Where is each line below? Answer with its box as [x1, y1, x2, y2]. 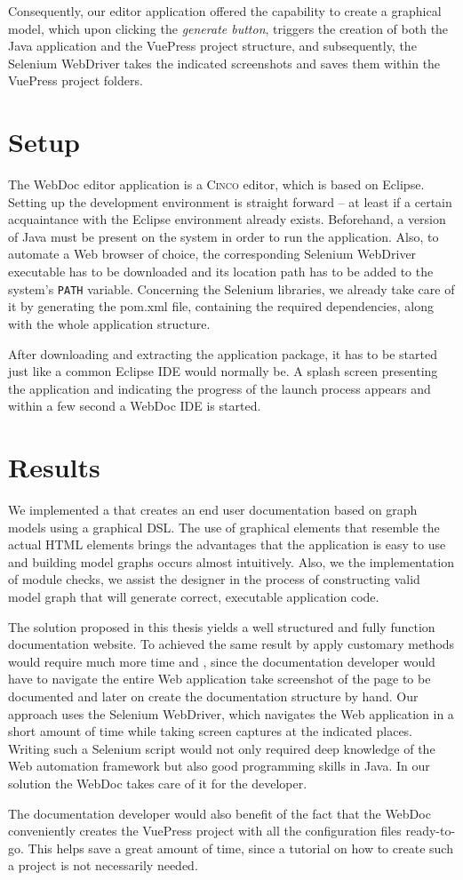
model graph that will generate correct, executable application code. [8, 587, 379, 605]
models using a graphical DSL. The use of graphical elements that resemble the [8, 517, 440, 536]
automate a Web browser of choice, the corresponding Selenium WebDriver [8, 244, 417, 263]
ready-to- [405, 821, 456, 840]
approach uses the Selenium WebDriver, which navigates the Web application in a [8, 704, 454, 723]
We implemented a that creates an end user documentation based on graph [8, 500, 418, 518]
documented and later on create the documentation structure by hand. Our [8, 686, 419, 705]
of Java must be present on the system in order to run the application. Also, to [8, 227, 439, 245]
